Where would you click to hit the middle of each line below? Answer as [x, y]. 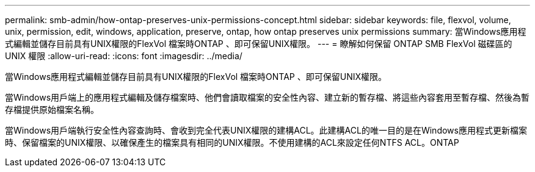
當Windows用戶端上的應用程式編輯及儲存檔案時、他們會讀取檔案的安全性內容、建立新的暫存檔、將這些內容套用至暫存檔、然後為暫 [267, 97]
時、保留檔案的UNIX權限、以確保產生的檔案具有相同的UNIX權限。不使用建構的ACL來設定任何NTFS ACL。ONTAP [232, 142]
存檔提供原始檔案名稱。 [52, 109]
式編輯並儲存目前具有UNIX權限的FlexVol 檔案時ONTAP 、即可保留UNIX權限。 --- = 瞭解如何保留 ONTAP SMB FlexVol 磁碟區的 [259, 44]
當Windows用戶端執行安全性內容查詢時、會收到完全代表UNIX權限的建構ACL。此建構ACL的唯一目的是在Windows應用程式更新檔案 [266, 130]
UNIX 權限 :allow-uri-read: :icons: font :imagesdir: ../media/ [124, 56]
